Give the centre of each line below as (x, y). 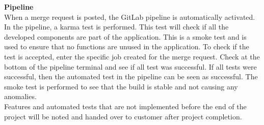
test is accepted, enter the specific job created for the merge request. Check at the (132, 56)
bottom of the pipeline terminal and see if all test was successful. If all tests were (130, 66)
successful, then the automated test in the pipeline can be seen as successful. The (131, 76)
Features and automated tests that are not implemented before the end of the (125, 106)
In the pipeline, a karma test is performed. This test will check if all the (116, 27)
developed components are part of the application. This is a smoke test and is (125, 36)
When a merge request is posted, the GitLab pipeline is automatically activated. (130, 17)
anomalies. (20, 96)
